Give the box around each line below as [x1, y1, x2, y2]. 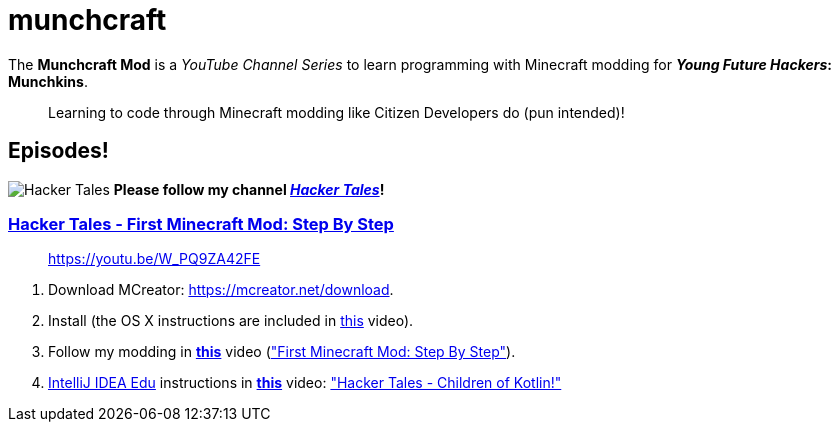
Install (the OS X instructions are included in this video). [48, 312, 414, 330]
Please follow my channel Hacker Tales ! [113, 180, 385, 198]
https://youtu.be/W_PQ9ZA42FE [48, 250, 261, 268]
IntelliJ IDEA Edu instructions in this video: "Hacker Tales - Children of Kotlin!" [48, 374, 562, 392]
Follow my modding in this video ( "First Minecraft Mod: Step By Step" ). [48, 343, 516, 361]
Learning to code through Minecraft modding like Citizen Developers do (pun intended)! [48, 103, 625, 121]
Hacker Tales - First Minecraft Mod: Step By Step [8, 213, 394, 234]
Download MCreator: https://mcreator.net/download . [48, 281, 394, 299]
